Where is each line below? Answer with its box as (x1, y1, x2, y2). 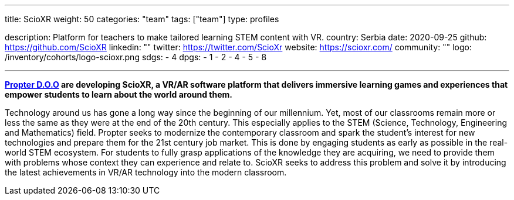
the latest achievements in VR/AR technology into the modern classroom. (5, 167, 287, 177)
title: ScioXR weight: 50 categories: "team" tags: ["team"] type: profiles (5, 14, 279, 24)
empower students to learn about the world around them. (5, 89, 232, 99)
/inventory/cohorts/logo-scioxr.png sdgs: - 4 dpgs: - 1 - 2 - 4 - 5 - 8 (5, 52, 267, 62)
